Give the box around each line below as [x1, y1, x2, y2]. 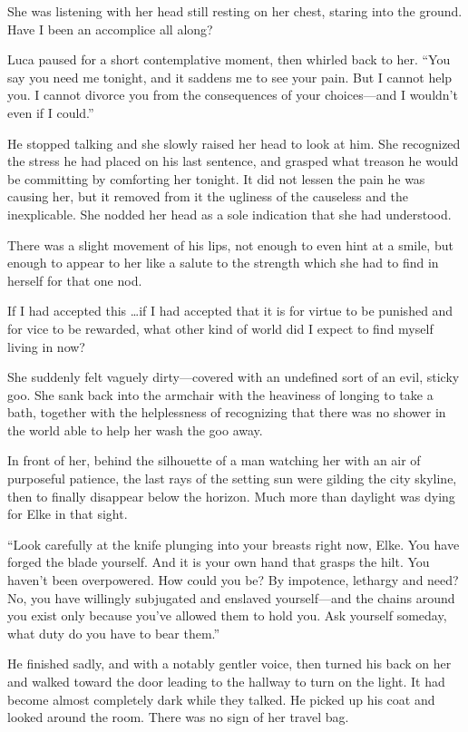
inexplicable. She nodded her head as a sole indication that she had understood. [7, 204, 452, 223]
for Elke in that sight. [7, 504, 128, 523]
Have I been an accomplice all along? [7, 19, 213, 38]
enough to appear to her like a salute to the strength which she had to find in [7, 253, 439, 272]
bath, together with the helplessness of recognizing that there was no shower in [7, 403, 446, 422]
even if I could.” [7, 102, 94, 122]
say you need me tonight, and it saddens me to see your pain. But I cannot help [7, 67, 453, 86]
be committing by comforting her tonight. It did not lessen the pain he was [7, 169, 425, 188]
